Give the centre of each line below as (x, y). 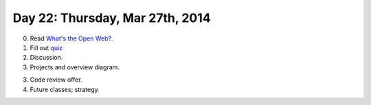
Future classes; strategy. (65, 89)
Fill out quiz (46, 47)
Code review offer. (56, 80)
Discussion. (46, 58)
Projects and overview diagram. (75, 67)
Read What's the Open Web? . (71, 38)
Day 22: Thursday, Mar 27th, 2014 (112, 18)
